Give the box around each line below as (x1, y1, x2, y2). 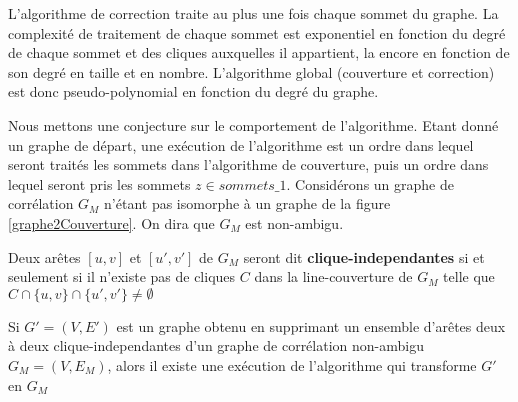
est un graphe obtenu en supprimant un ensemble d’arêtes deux (116, 315, 506, 336)
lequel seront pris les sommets (8, 173, 191, 194)
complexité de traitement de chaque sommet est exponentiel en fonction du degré (8, 22, 506, 43)
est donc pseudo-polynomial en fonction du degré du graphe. (8, 81, 379, 102)
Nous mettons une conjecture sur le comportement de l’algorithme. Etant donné (8, 114, 499, 135)
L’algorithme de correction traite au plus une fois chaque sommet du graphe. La (8, 3, 499, 23)
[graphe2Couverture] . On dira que (8, 212, 215, 233)
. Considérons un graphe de (286, 173, 454, 194)
